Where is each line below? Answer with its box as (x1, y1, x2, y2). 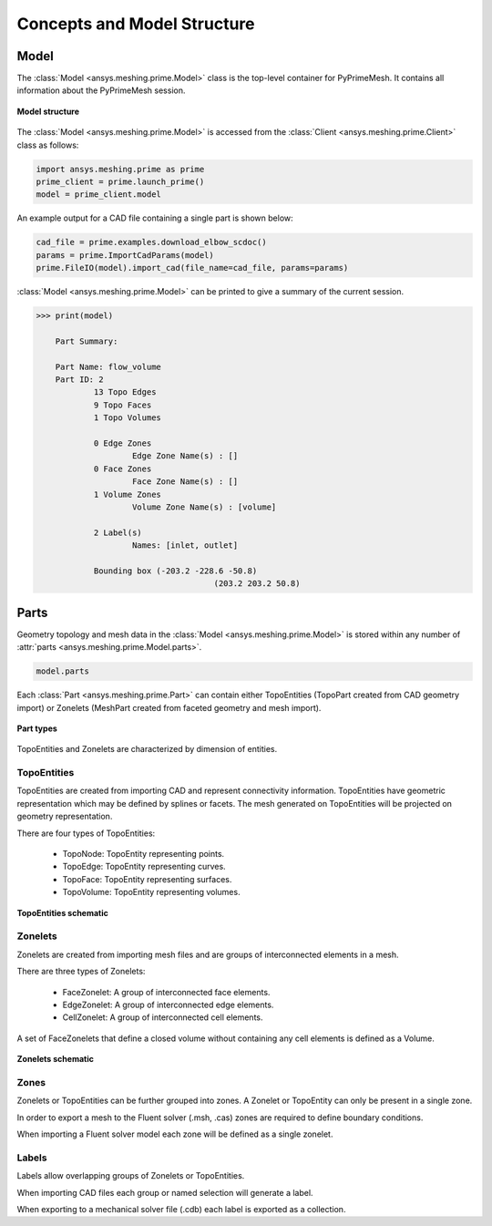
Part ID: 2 (55, 375, 104, 385)
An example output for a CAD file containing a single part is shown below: (16, 212, 293, 223)
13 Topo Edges (93, 387, 157, 397)
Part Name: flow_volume (55, 361, 161, 372)
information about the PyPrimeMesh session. (16, 85, 186, 96)
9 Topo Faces (93, 399, 152, 410)
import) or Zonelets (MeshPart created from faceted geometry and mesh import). (16, 702, 322, 713)
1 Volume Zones (93, 489, 161, 500)
